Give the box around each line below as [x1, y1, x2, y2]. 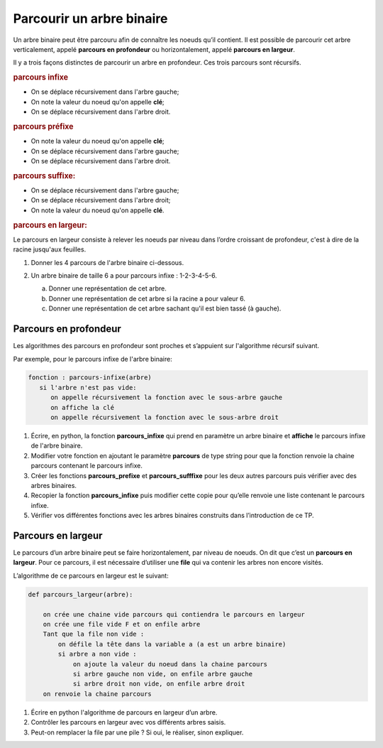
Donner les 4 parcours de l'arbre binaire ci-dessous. [30, 258, 184, 266]
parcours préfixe [13, 121, 74, 131]
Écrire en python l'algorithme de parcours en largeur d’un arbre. [30, 708, 218, 717]
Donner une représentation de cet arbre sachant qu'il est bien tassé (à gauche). [48, 304, 282, 313]
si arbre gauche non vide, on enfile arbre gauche [72, 670, 253, 678]
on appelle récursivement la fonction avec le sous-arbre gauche [50, 394, 283, 401]
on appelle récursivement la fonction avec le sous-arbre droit [50, 413, 279, 422]
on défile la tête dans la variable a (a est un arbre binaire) [57, 640, 287, 648]
